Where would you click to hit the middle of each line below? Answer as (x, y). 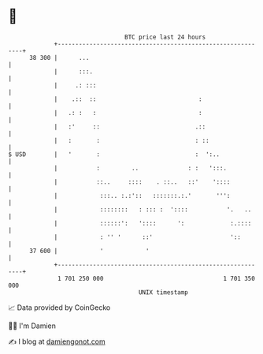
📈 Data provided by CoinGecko (59, 307)
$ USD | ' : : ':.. (114, 154)
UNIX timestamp (163, 292)
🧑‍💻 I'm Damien (32, 326)
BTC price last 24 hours (165, 37)
